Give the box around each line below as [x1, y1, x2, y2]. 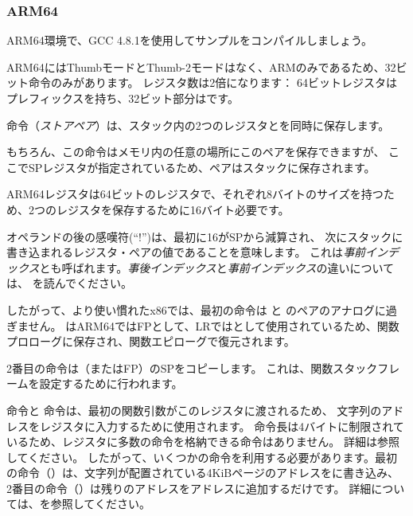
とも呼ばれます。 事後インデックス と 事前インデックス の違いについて [39, 259, 394, 276]
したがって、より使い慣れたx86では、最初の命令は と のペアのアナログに [6, 301, 386, 318]
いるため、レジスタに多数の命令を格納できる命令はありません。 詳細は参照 [6, 433, 399, 450]
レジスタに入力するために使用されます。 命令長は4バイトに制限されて [39, 417, 404, 434]
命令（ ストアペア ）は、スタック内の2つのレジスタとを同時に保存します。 [6, 116, 390, 133]
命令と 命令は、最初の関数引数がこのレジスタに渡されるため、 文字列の [6, 401, 382, 418]
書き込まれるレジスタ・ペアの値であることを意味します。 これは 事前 [6, 244, 366, 260]
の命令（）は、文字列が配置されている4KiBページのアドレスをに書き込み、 [6, 464, 399, 481]
